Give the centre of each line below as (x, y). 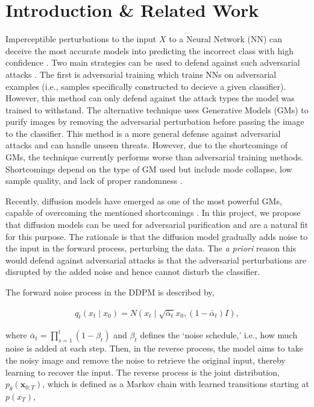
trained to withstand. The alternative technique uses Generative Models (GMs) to (157, 109)
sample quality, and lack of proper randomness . (94, 181)
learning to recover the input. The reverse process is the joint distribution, (143, 372)
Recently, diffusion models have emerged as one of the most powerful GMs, (144, 200)
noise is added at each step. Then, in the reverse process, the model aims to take (155, 348)
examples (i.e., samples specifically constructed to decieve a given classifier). (146, 86)
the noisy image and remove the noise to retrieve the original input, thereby (146, 360)
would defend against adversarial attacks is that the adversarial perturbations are (156, 260)
